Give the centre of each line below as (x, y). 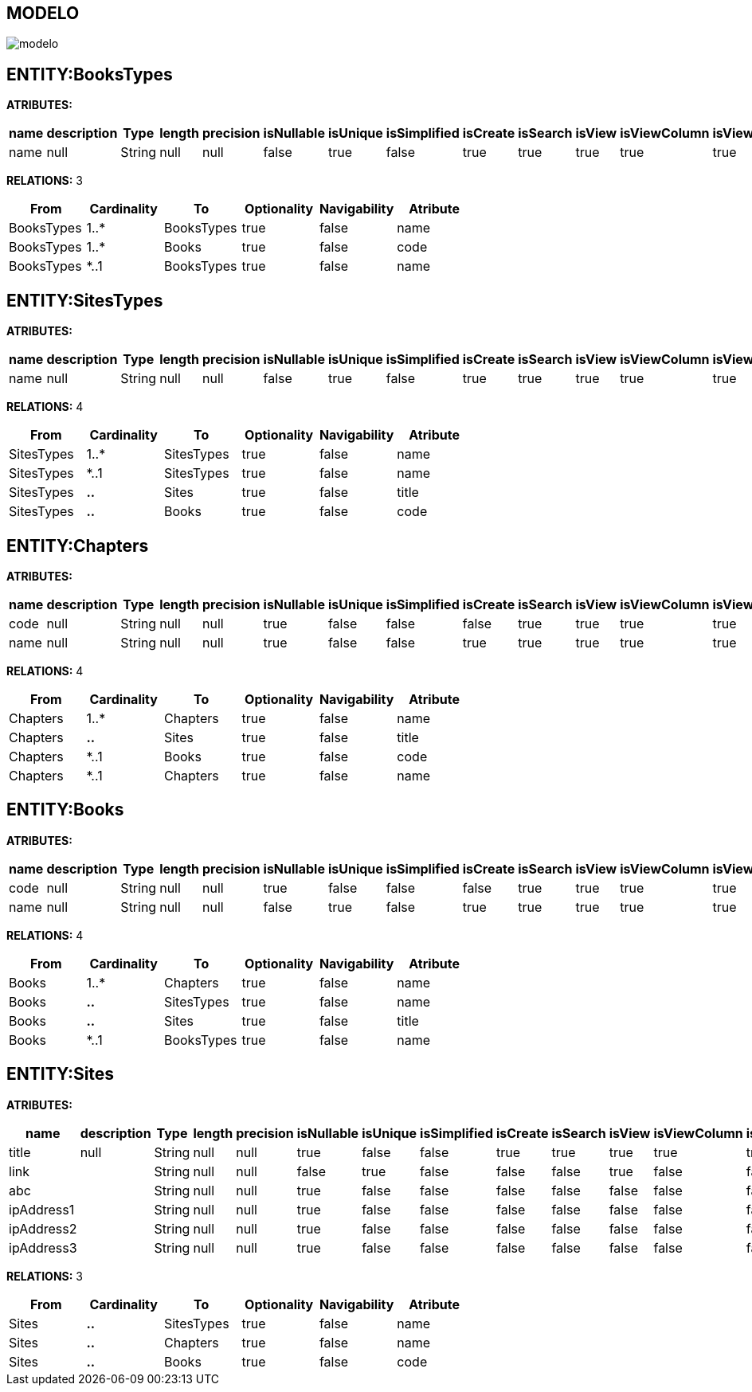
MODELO (43, 13)
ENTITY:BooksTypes (90, 74)
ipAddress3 (43, 1247)
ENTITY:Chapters (78, 545)
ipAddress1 (42, 1209)
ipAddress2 (43, 1228)
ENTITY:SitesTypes (85, 300)
